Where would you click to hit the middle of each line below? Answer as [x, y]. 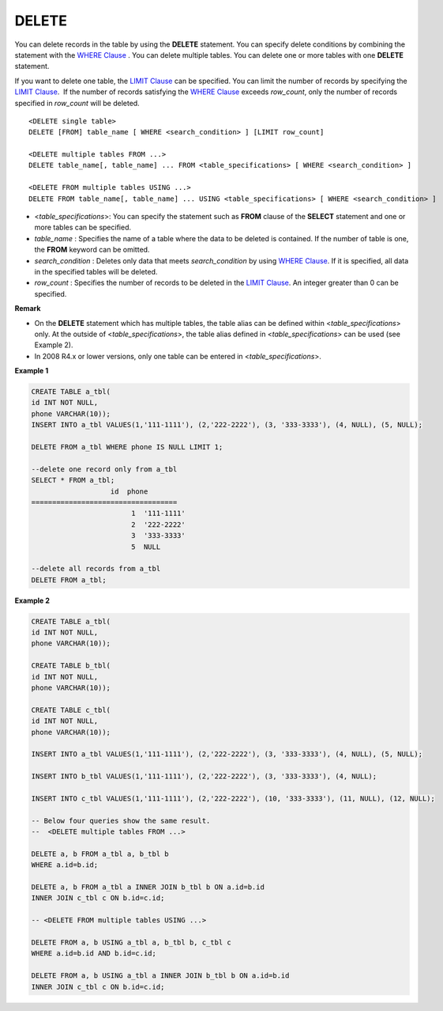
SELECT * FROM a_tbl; [73, 480]
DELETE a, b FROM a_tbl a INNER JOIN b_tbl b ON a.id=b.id [148, 887]
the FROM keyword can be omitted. [92, 250]
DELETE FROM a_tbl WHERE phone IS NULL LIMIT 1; [127, 447]
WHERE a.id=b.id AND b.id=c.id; [94, 954]
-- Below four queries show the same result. [121, 820]
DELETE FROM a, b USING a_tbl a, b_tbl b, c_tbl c [131, 943]
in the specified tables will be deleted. [96, 271]
